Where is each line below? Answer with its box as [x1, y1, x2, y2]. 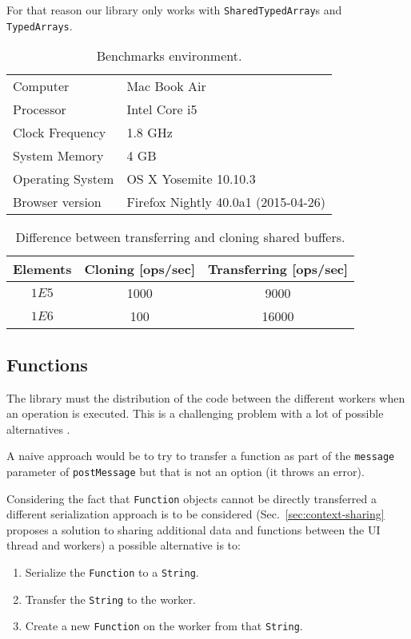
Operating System [13, 169, 114, 189]
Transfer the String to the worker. [25, 590, 196, 607]
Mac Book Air [126, 77, 206, 96]
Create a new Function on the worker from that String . [25, 617, 303, 634]
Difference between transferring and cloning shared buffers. [15, 228, 345, 247]
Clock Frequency [13, 123, 106, 142]
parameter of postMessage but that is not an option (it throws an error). [6, 462, 365, 479]
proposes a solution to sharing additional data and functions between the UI [6, 521, 381, 538]
